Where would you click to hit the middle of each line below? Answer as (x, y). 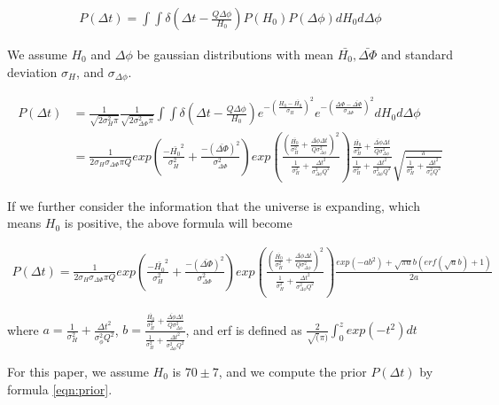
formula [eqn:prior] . (60, 389)
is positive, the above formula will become (178, 223)
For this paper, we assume (78, 371)
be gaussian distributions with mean (235, 55)
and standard (417, 55)
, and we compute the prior (292, 371)
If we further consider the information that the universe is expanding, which (214, 205)
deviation (32, 71)
